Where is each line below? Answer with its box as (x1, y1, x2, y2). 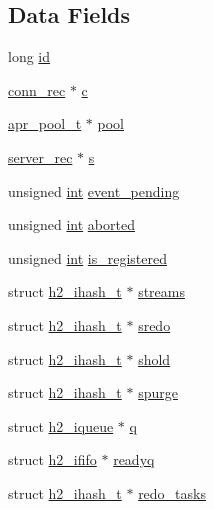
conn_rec (8, 79, 66, 100)
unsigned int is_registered (8, 247, 167, 268)
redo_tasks (138, 482, 206, 503)
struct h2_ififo (8, 449, 97, 470)
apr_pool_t (8, 113, 82, 134)
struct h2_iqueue (8, 415, 114, 436)
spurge (138, 382, 178, 403)
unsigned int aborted (8, 214, 135, 235)
